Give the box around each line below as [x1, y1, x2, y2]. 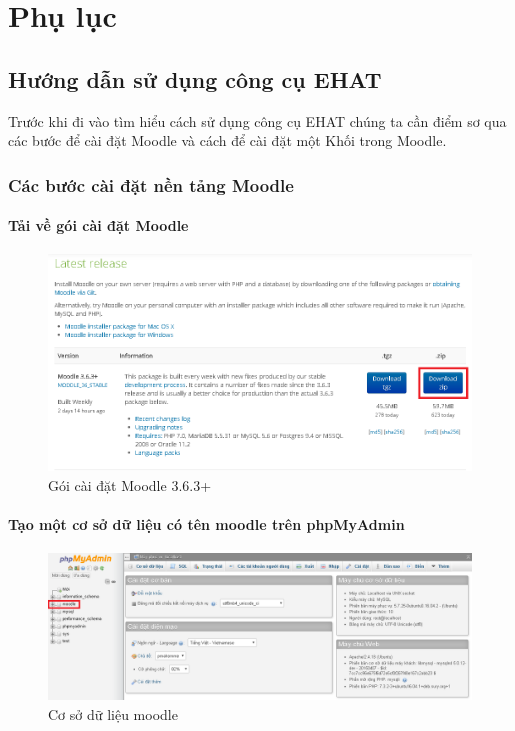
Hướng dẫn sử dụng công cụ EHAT [8, 63, 382, 94]
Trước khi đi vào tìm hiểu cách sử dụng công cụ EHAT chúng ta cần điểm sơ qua [8, 110, 507, 131]
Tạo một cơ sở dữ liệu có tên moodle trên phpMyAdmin [8, 513, 405, 534]
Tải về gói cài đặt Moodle [8, 215, 189, 236]
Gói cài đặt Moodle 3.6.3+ [48, 474, 212, 495]
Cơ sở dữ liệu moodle [48, 704, 178, 725]
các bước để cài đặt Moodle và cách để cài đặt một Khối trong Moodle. [8, 130, 447, 151]
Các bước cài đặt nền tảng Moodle [8, 172, 294, 197]
